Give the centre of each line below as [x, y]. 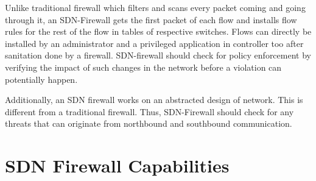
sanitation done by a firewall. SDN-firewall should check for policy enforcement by [158, 55]
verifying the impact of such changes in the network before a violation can [143, 67]
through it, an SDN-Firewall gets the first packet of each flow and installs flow [151, 19]
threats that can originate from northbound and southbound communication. [149, 123]
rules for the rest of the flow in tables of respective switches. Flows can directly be [158, 31]
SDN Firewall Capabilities [117, 165]
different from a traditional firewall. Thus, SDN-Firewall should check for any [149, 111]
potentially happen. [41, 79]
